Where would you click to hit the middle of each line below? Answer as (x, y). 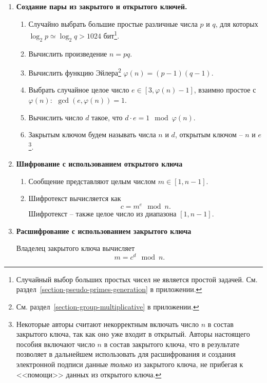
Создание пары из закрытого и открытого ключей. (102, 6)
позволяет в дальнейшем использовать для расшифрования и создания (126, 354)
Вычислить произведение (68, 53)
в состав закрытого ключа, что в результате (172, 344)
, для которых (237, 23)
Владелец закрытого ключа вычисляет (75, 248)
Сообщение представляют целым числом (92, 181)
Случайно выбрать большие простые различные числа (113, 23)
